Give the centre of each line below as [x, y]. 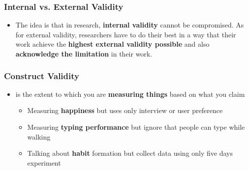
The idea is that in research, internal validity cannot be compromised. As [130, 25]
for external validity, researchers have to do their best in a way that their [126, 34]
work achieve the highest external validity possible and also [112, 44]
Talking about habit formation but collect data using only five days [130, 153]
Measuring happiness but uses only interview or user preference [125, 110]
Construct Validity [42, 75]
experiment [44, 162]
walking [39, 136]
